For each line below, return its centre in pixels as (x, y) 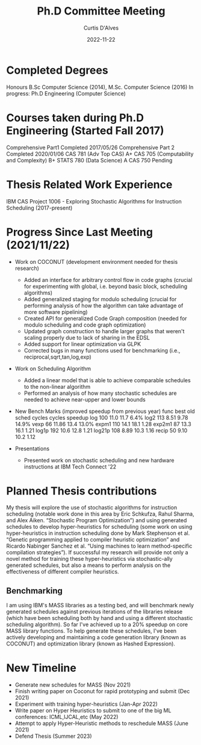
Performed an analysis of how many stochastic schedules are (100, 393)
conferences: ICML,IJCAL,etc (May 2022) (66, 717)
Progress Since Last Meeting (80, 232)
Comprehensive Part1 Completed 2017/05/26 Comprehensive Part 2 (91, 147)
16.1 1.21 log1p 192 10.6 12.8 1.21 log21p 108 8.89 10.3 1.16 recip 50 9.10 (101, 430)
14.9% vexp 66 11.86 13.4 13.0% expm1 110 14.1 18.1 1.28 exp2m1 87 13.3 (103, 424)
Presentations (32, 449)
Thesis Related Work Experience (89, 184)
